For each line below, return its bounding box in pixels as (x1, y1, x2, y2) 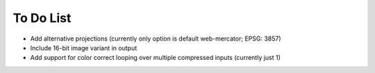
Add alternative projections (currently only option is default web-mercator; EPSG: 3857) (30, 34, 281, 43)
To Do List (12, 10, 72, 25)
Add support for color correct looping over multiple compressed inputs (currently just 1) (30, 54, 281, 62)
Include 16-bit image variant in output (30, 43, 137, 52)
